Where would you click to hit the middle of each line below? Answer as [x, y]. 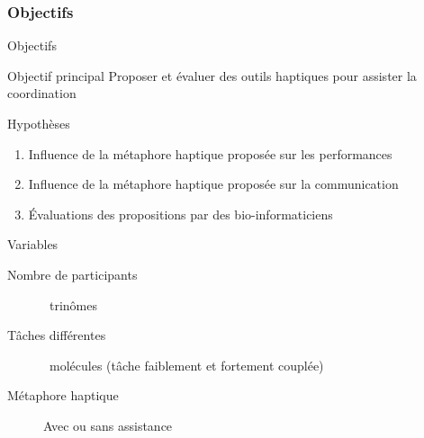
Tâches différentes [57, 335]
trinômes [73, 304]
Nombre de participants [72, 274]
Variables [33, 244]
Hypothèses [39, 123]
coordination [42, 93]
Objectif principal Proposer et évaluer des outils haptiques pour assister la [212, 75]
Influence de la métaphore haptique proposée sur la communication [213, 184]
